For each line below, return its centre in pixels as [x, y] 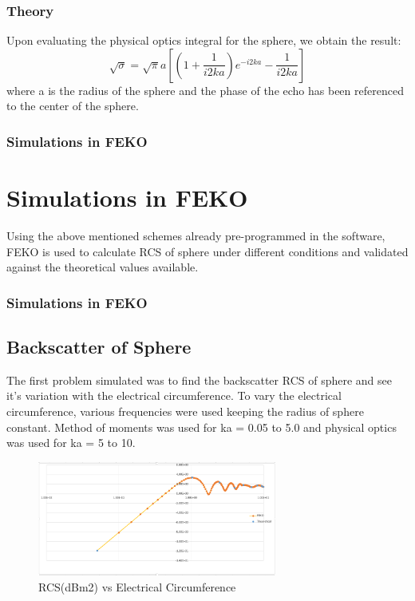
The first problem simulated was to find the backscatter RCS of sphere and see [199, 380]
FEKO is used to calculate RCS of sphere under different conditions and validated [207, 251]
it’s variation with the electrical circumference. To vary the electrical [174, 395]
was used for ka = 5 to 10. [71, 443]
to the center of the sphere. [73, 106]
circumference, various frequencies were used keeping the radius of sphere [185, 411]
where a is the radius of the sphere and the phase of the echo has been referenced [205, 90]
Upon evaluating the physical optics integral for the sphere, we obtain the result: [204, 40]
